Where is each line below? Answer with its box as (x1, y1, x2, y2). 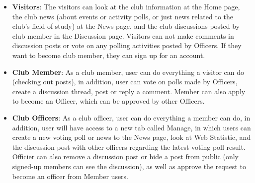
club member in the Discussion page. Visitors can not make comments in (12, 30, 234, 41)
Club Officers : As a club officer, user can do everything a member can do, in (12, 112, 251, 122)
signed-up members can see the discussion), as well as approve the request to (12, 161, 246, 171)
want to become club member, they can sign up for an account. (12, 50, 205, 60)
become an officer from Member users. (12, 171, 129, 181)
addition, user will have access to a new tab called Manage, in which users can (12, 122, 251, 132)
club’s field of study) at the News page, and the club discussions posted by (12, 21, 240, 31)
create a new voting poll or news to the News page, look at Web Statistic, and (12, 132, 251, 142)
